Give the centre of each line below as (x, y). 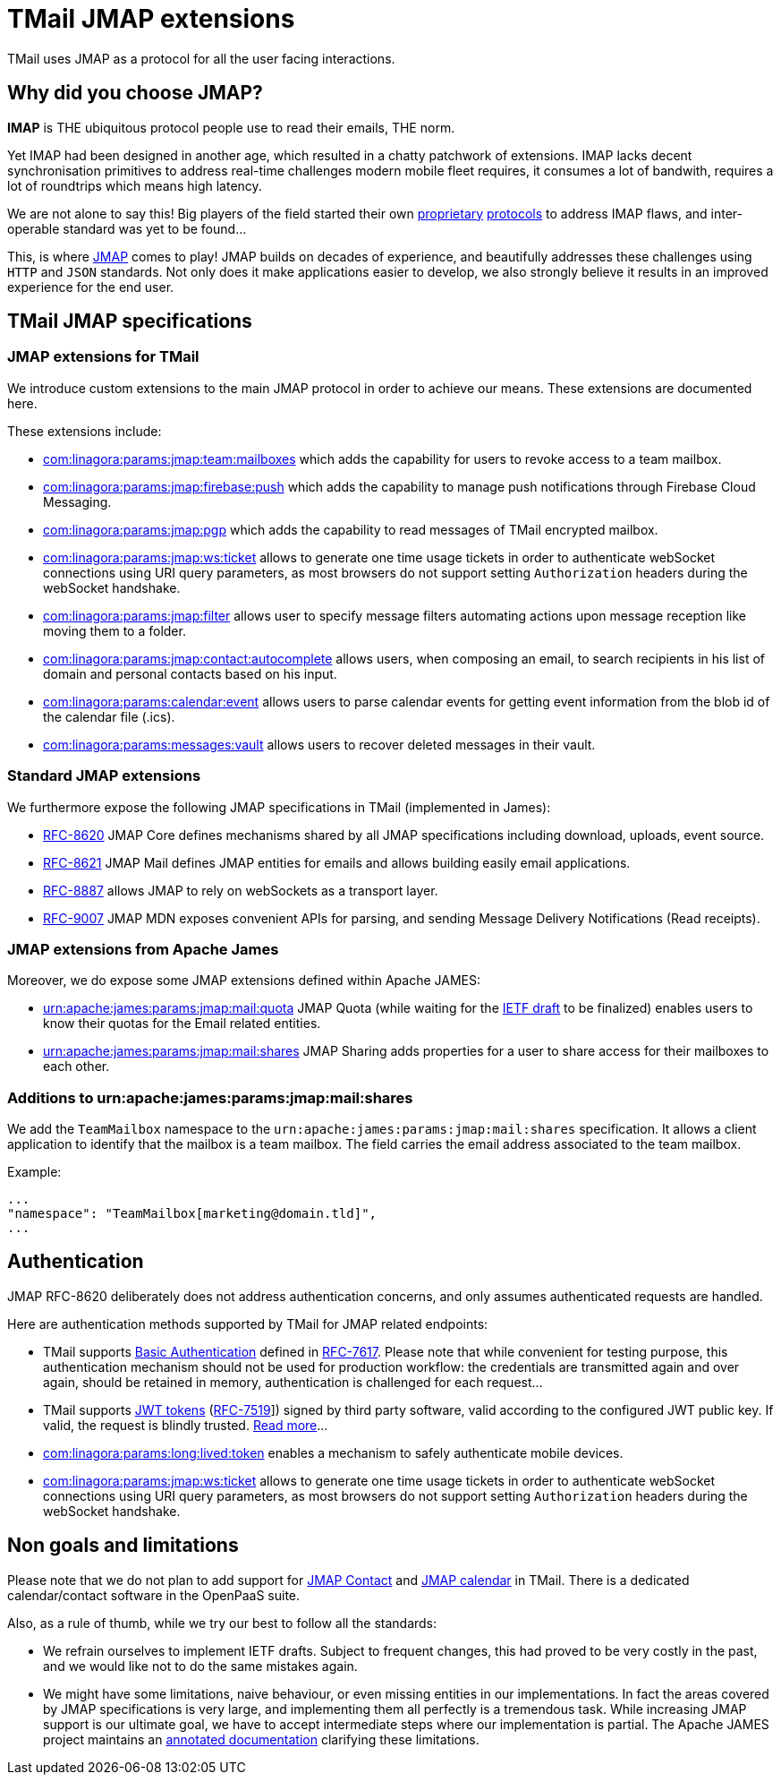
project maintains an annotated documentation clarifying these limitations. (261, 1739)
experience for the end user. (91, 287)
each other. (76, 1067)
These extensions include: (85, 431)
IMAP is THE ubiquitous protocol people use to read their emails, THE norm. (231, 127)
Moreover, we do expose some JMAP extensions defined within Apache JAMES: (244, 981)
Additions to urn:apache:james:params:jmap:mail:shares (210, 1097)
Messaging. (77, 501)
